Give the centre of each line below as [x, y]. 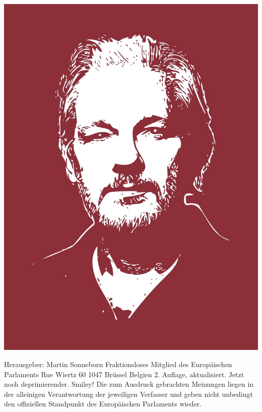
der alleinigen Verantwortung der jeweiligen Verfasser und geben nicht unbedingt [128, 394]
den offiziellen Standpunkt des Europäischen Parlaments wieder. [103, 404]
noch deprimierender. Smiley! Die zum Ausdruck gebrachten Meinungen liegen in [129, 384]
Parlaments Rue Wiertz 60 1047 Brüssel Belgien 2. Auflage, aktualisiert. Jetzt [124, 374]
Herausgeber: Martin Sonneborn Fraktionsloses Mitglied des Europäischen [118, 364]
